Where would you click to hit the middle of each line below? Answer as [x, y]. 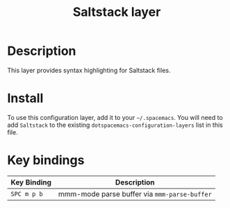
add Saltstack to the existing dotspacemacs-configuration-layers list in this [115, 125]
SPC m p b [27, 194]
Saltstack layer [117, 12]
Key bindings [46, 161]
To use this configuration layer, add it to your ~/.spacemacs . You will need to [115, 117]
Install [25, 98]
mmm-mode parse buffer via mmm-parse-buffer [135, 193]
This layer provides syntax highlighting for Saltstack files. [89, 70]
